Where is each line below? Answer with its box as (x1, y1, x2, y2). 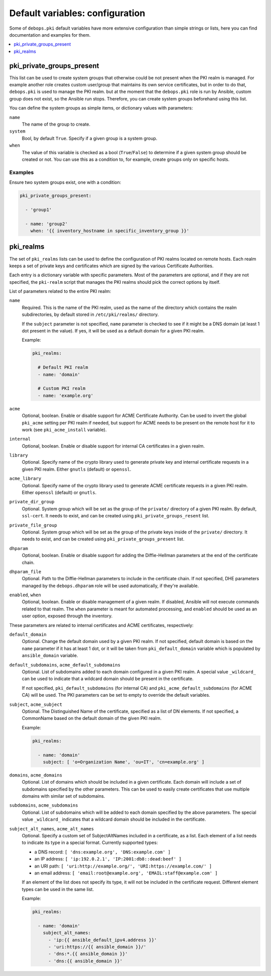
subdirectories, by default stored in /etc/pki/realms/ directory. (22, 311, 159, 317)
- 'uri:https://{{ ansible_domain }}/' (48, 944, 147, 950)
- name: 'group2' (25, 221, 68, 227)
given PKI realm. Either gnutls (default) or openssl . (22, 466, 131, 472)
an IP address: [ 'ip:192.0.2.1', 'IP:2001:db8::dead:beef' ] (34, 856, 182, 862)
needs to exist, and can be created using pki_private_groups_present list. (22, 536, 185, 542)
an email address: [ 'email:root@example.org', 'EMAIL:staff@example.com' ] (34, 870, 218, 876)
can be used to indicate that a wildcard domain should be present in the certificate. (22, 676, 194, 682)
